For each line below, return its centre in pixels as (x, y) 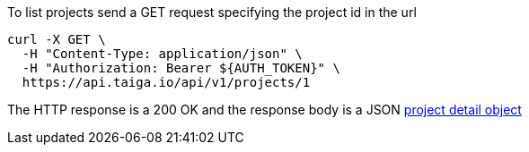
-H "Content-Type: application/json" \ (162, 54)
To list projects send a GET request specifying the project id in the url (212, 12)
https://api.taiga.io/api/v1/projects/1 (166, 82)
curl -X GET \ (57, 39)
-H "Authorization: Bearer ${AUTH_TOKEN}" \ (181, 68)
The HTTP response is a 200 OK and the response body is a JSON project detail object (264, 110)
